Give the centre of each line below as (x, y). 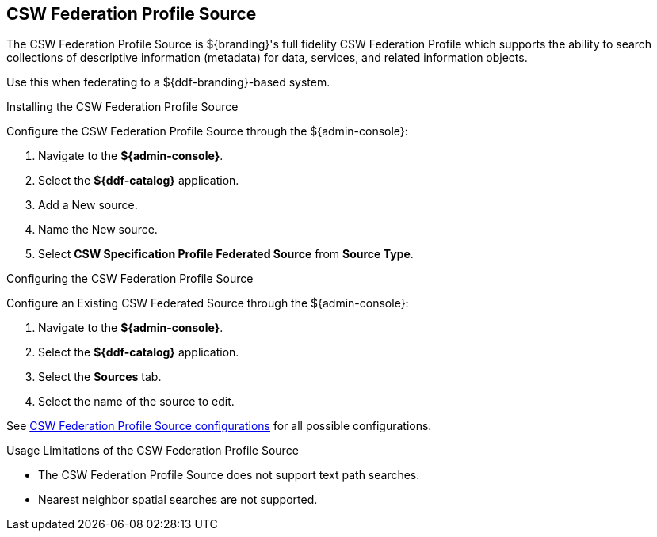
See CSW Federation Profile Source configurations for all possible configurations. (219, 426)
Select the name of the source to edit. (136, 402)
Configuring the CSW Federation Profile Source (130, 279)
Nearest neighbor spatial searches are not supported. (178, 500)
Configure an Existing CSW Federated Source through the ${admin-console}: (208, 303)
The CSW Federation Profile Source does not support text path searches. (229, 475)
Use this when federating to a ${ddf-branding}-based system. (168, 82)
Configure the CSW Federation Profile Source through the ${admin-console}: (207, 131)
